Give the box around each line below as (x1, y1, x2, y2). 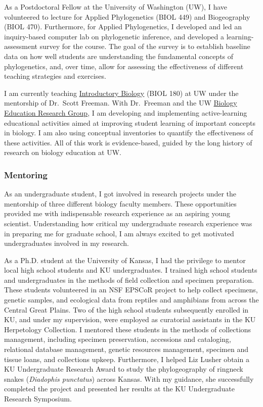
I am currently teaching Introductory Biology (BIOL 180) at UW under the (4, 87, 239, 98)
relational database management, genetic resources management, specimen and (4, 344, 248, 354)
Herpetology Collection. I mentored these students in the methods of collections (4, 324, 251, 334)
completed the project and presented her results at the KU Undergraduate (4, 383, 235, 394)
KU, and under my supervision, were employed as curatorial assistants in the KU (4, 314, 256, 325)
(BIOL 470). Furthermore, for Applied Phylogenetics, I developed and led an (4, 21, 242, 32)
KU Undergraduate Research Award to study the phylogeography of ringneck (4, 364, 243, 374)
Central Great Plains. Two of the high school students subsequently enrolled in (4, 304, 249, 315)
